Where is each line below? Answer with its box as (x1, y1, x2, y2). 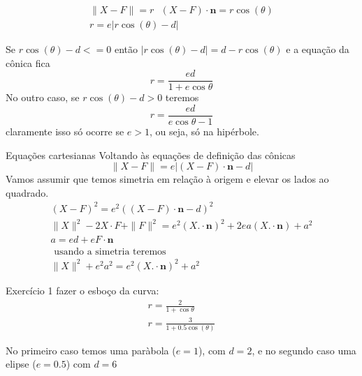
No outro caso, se (6, 90, 80, 105)
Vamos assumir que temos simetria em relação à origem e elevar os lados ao (6, 172, 329, 186)
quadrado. (6, 185, 49, 200)
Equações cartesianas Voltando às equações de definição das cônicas (6, 147, 296, 162)
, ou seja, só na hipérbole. (150, 123, 259, 138)
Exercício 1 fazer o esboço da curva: (6, 283, 159, 297)
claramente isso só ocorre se (6, 123, 124, 138)
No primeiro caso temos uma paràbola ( (6, 343, 176, 357)
